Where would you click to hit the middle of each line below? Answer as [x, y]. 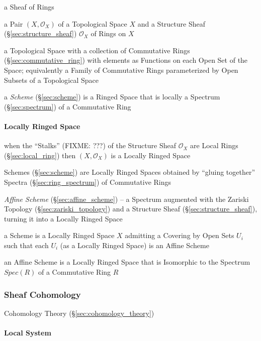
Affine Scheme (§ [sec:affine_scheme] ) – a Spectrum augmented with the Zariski [126, 199]
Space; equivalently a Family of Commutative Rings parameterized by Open [121, 70]
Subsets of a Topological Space [51, 80]
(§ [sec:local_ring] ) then [40, 155]
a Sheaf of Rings [29, 7]
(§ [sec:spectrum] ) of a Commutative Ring [68, 106]
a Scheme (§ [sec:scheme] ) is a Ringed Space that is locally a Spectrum [112, 97]
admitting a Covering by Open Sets [180, 235]
